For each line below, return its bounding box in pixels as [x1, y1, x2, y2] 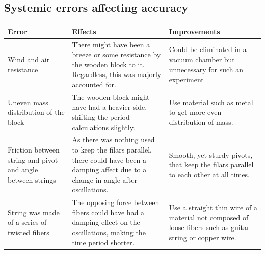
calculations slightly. [72, 121, 135, 132]
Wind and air [8, 54, 50, 64]
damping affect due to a [72, 164, 147, 175]
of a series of [8, 217, 47, 227]
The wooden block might [72, 91, 150, 102]
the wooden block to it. [72, 59, 145, 69]
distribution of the [8, 107, 65, 117]
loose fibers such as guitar [169, 222, 250, 233]
